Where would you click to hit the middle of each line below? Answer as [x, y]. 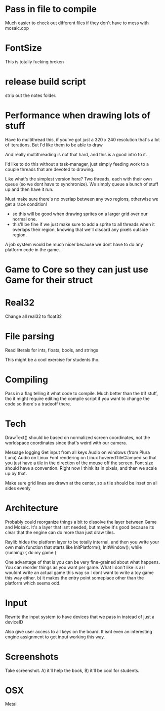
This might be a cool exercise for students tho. [52, 359]
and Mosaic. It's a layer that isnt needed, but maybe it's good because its [80, 527]
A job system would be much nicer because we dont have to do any [74, 244]
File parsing [30, 336]
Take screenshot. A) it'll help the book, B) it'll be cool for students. [72, 670]
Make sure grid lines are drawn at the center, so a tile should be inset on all [82, 483]
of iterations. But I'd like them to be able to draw [54, 145]
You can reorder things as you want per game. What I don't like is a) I [75, 567]
